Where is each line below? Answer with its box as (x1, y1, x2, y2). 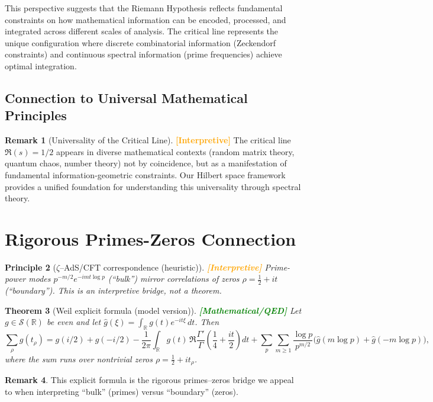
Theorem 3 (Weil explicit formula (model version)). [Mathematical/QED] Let (5, 304, 302, 316)
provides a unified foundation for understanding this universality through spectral (5, 180, 301, 192)
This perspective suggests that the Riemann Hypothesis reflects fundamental (5, 2, 283, 14)
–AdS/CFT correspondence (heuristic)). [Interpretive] (60, 261, 262, 273)
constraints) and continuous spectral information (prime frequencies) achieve (5, 48, 282, 60)
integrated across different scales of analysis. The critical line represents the (5, 25, 279, 37)
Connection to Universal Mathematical (5, 88, 248, 107)
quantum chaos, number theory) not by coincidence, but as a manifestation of (5, 157, 287, 169)
